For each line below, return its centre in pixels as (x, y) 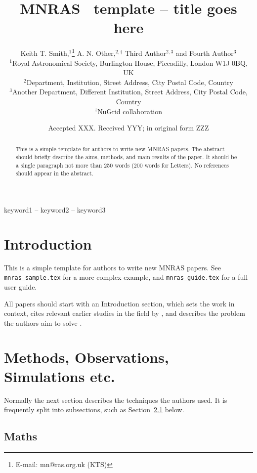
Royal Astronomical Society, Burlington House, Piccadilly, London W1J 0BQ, (130, 63)
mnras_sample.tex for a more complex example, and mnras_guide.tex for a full (126, 277)
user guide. (21, 287)
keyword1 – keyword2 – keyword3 (55, 210)
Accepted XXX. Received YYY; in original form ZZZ (128, 128)
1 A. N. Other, (94, 52)
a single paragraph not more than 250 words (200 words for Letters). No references (122, 165)
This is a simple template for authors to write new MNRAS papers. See (112, 267)
